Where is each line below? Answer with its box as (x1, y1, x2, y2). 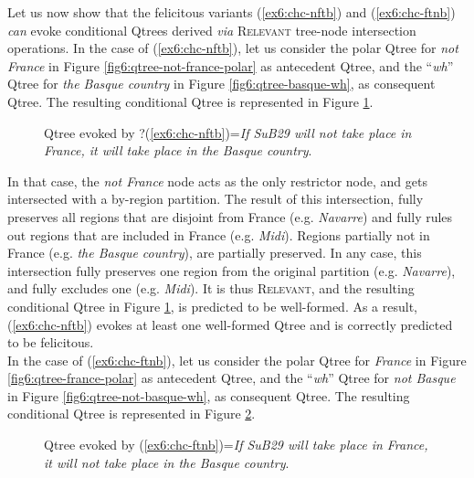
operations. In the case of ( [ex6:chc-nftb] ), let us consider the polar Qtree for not (7, 38, 458, 58)
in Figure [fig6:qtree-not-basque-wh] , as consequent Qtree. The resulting (7, 386, 410, 405)
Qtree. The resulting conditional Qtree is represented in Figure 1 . (7, 91, 374, 111)
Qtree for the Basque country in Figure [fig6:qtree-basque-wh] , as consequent (7, 74, 436, 93)
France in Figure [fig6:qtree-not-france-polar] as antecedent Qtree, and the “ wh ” (7, 56, 454, 75)
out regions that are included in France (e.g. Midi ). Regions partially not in (7, 225, 430, 244)
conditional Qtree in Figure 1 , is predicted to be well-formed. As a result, (7, 296, 418, 315)
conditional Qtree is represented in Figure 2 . (7, 404, 256, 423)
